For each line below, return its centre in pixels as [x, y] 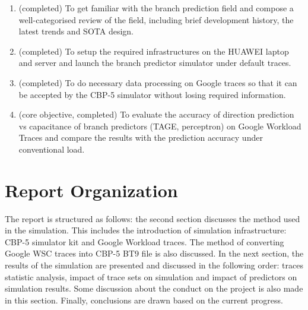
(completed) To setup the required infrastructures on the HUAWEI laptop [154, 51]
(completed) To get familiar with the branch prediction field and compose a [156, 8]
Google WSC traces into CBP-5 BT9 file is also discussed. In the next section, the [154, 253]
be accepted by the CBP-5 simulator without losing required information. [152, 94]
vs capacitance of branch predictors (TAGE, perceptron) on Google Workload [160, 126]
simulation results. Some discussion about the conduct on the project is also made [154, 288]
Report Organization [91, 190]
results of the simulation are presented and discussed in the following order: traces [154, 265]
